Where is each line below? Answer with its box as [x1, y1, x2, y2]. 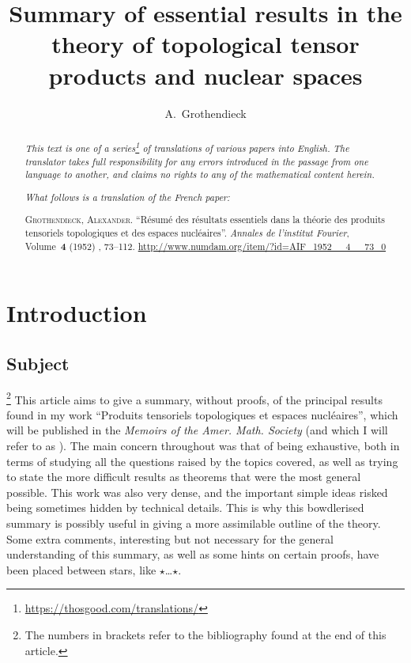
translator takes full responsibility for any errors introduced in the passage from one [25, 154, 368, 168]
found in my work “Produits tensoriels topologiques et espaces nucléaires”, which [6, 406, 398, 422]
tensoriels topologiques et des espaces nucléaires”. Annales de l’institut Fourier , [25, 225, 349, 239]
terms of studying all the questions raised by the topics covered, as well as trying [6, 453, 398, 469]
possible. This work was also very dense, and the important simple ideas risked [6, 483, 388, 500]
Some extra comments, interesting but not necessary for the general [6, 530, 334, 547]
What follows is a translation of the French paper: [25, 190, 230, 203]
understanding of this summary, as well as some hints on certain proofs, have [6, 546, 379, 563]
